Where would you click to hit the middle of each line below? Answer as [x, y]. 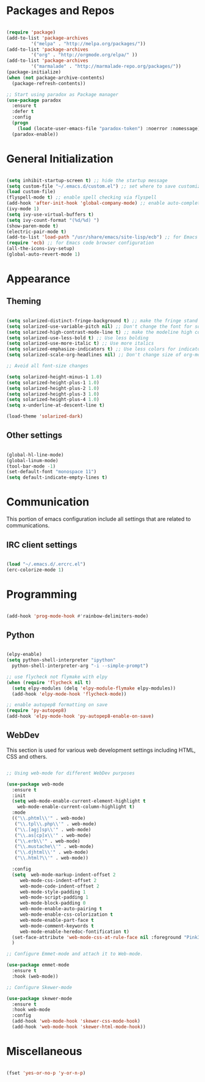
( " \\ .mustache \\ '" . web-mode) [54, 847]
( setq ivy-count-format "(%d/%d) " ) [53, 220]
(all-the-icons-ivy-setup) [41, 249]
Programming [42, 594]
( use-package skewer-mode [39, 998]
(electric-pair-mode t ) [37, 232]
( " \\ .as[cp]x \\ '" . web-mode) [53, 835]
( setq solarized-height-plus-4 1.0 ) [53, 400]
